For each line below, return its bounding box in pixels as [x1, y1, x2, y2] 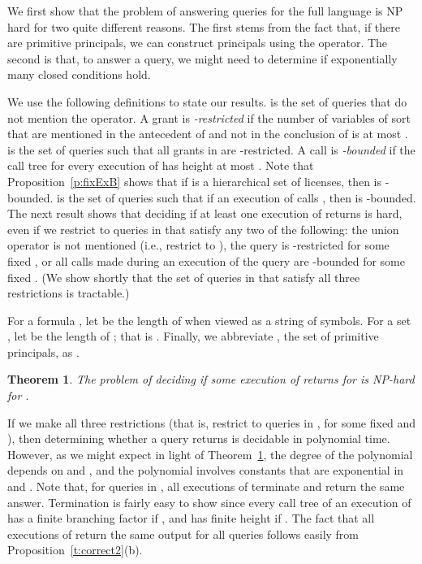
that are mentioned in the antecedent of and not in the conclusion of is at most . [7, 125, 408, 142]
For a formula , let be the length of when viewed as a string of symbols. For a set [7, 311, 411, 328]
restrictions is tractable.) [7, 284, 130, 302]
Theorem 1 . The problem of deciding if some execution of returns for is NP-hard [7, 371, 415, 388]
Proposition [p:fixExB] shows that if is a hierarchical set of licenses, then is [7, 172, 382, 189]
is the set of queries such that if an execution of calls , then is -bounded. [57, 189, 416, 206]
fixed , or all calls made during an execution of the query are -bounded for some [7, 252, 405, 269]
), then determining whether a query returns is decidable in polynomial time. [7, 430, 390, 447]
